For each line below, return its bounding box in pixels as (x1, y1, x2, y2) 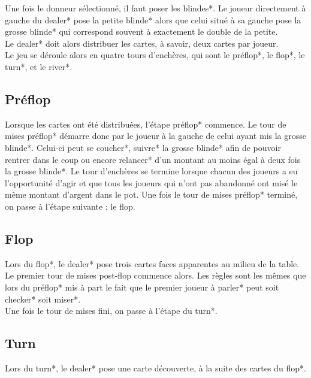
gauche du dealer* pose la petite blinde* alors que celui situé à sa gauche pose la (5, 13, 301, 26)
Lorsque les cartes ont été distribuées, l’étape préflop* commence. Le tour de (5, 117, 286, 130)
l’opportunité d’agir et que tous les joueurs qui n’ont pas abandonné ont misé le (5, 176, 298, 189)
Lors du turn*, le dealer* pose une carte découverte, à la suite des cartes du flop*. (5, 361, 306, 374)
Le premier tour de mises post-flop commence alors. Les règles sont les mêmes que (5, 269, 306, 282)
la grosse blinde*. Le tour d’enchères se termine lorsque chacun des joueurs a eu (5, 165, 298, 177)
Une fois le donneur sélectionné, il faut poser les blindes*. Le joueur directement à (5, 2, 306, 14)
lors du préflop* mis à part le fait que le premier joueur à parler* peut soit (5, 280, 279, 293)
